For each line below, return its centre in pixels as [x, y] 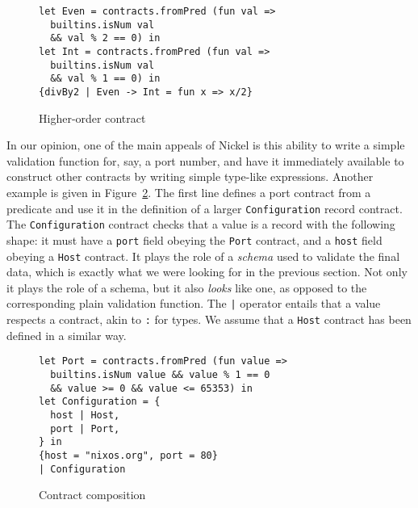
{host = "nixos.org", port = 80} [128, 455]
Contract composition [92, 495]
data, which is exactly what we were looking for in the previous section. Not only [207, 272]
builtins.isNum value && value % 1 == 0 [160, 374]
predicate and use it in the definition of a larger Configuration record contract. [205, 208]
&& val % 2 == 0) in [105, 38]
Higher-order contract [92, 118]
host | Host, [85, 415]
